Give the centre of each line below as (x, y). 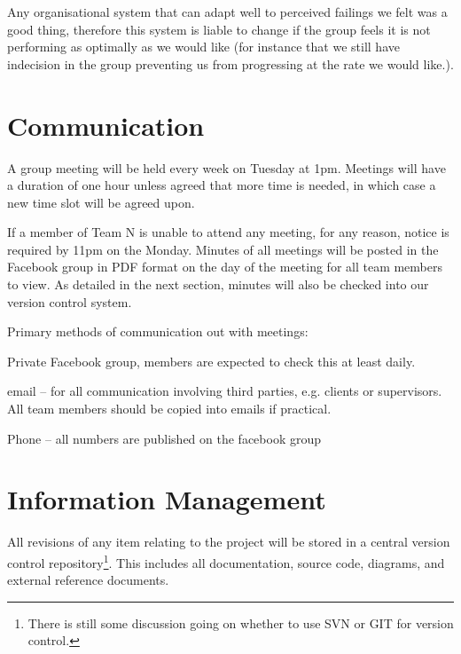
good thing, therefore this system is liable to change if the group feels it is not (219, 29)
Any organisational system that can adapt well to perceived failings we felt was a (227, 12)
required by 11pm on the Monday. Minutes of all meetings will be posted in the (223, 249)
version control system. (70, 301)
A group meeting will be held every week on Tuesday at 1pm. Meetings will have (227, 167)
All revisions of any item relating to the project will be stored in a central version (229, 542)
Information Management (167, 499)
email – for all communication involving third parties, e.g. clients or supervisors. (225, 391)
